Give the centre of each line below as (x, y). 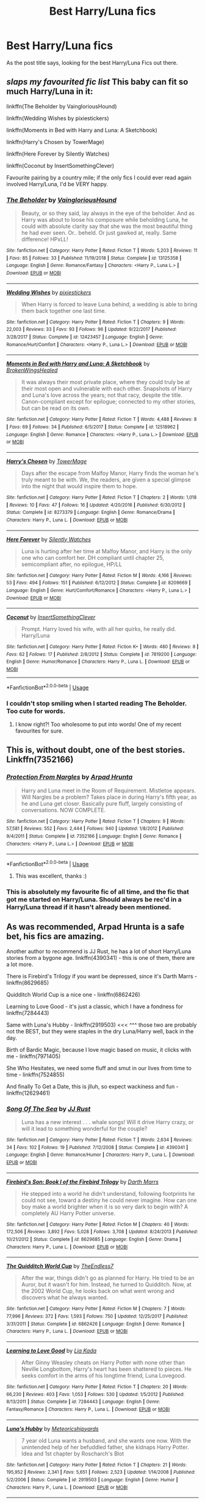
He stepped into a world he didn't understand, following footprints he (108, 1193)
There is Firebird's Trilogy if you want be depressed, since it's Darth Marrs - (102, 976)
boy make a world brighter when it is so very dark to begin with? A (104, 1206)
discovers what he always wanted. (65, 1297)
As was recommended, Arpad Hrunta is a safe (95, 927)
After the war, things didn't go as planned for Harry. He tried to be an (108, 1278)
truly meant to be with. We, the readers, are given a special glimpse (106, 480)
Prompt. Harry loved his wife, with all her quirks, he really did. (99, 629)
